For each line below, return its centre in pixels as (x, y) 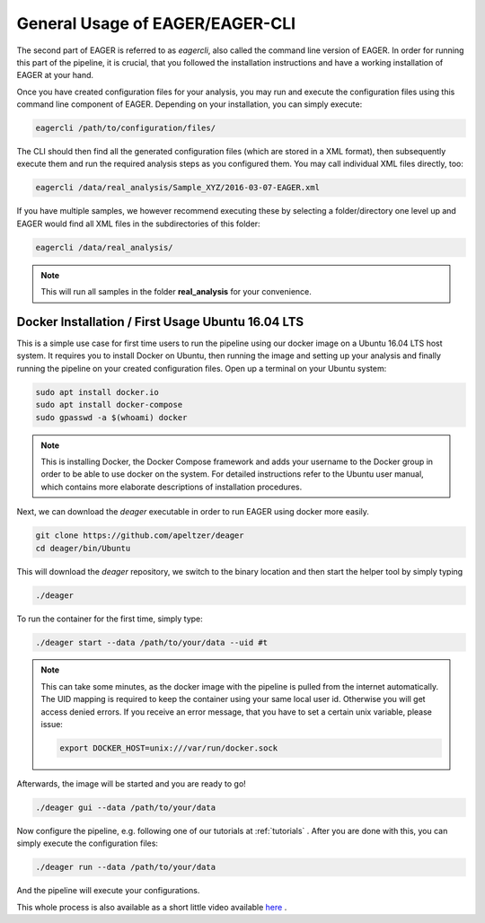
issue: (52, 725)
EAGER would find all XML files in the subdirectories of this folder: (138, 224)
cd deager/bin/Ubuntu (83, 548)
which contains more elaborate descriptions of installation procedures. (172, 487)
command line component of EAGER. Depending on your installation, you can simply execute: (190, 104)
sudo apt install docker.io (97, 392)
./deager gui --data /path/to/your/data (125, 808)
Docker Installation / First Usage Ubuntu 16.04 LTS (160, 322)
